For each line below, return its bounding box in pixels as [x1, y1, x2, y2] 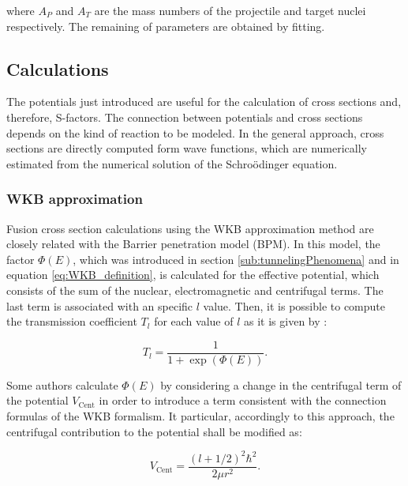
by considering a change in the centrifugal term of [160, 376, 402, 393]
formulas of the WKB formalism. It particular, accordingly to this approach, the [6, 407, 395, 424]
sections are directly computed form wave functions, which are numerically [6, 140, 367, 156]
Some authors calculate [6, 376, 118, 393]
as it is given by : [244, 313, 328, 330]
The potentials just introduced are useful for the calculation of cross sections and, [6, 93, 402, 110]
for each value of [154, 313, 234, 330]
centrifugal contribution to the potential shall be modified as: [6, 423, 302, 439]
